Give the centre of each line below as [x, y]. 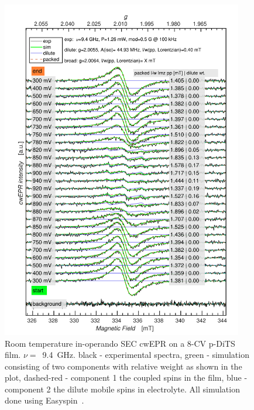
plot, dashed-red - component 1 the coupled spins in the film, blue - [126, 377]
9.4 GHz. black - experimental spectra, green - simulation [146, 355]
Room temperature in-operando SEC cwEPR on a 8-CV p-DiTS [120, 343]
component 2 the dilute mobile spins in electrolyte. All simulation [122, 389]
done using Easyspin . [44, 400]
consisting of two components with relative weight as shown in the [123, 366]
